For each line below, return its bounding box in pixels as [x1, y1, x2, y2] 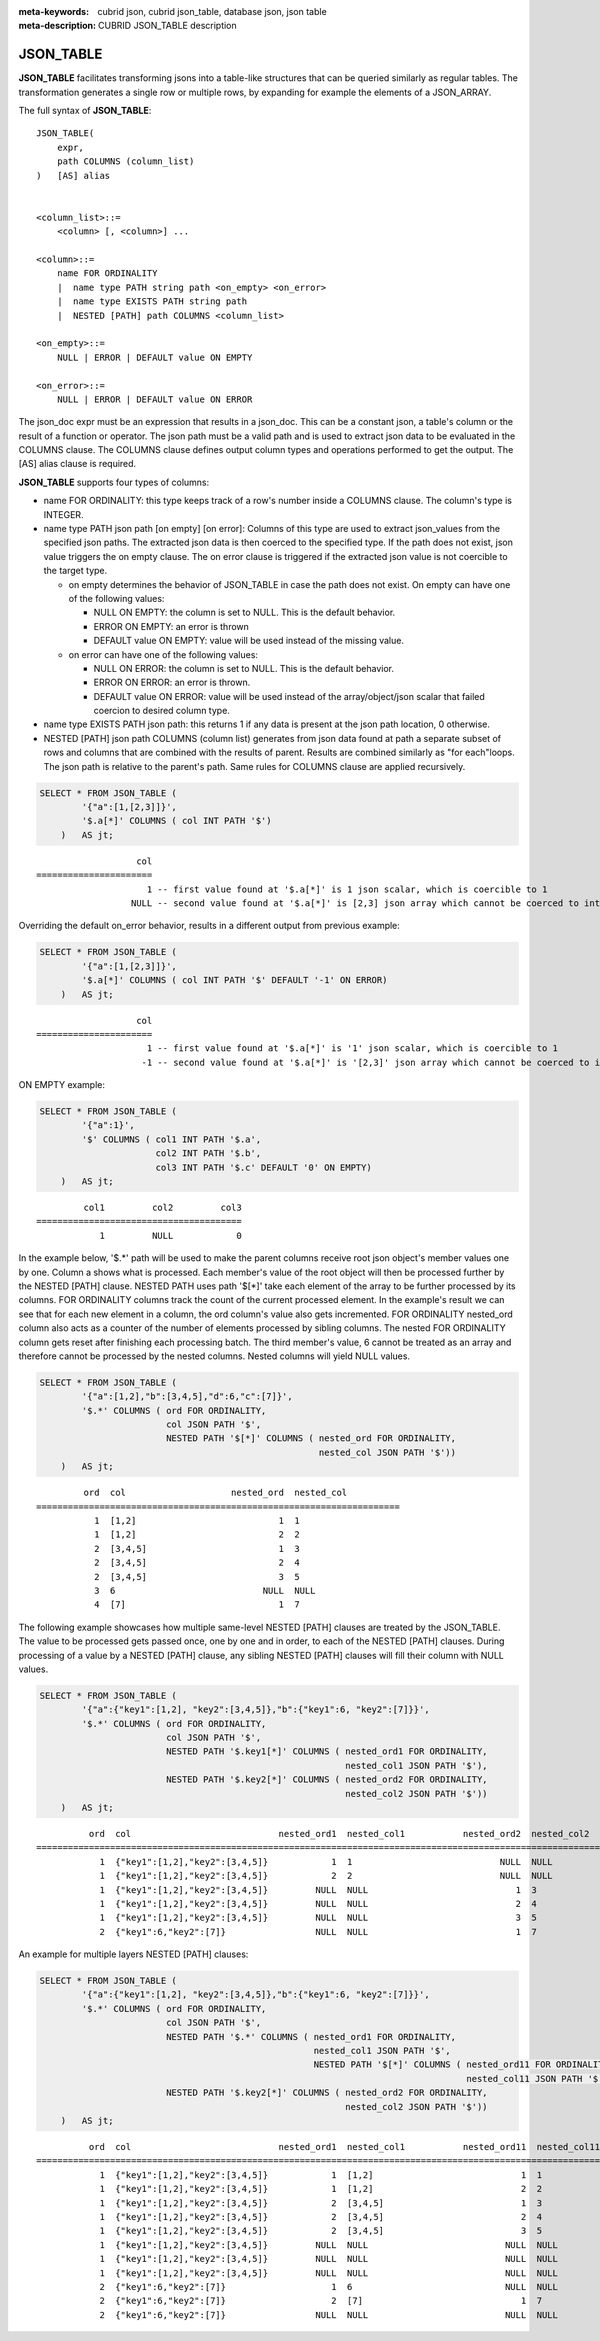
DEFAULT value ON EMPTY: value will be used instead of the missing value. [93, 635, 405, 647]
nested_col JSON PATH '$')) [318, 1446, 457, 1458]
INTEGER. [43, 508, 84, 520]
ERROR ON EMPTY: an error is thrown [93, 620, 250, 632]
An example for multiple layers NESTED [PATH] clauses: [18, 1948, 249, 1960]
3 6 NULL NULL [93, 1585, 316, 1596]
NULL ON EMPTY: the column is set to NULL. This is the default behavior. [93, 606, 396, 619]
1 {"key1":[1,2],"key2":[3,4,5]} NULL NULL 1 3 [99, 1884, 537, 1895]
